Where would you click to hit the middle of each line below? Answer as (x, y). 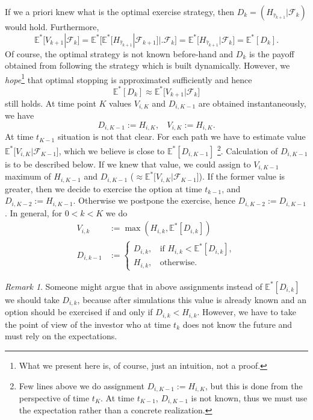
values (120, 103)
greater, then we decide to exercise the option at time (104, 188)
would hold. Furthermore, (52, 27)
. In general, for (33, 212)
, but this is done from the (254, 385)
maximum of (28, 176)
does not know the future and (237, 324)
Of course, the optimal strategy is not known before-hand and (119, 53)
